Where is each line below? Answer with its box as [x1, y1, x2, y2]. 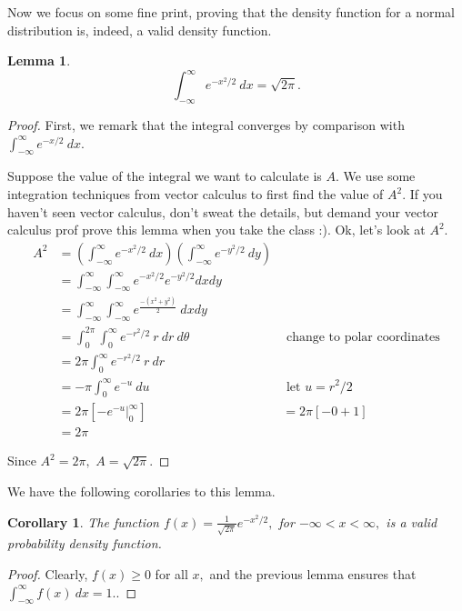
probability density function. [7, 534, 162, 553]
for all [155, 564, 188, 583]
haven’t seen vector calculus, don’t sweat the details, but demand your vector [7, 202, 439, 221]
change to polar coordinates [286, 330, 440, 344]
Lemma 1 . [7, 51, 71, 70]
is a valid [386, 512, 437, 531]
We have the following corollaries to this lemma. [7, 482, 276, 501]
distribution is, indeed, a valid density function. [7, 20, 272, 39]
